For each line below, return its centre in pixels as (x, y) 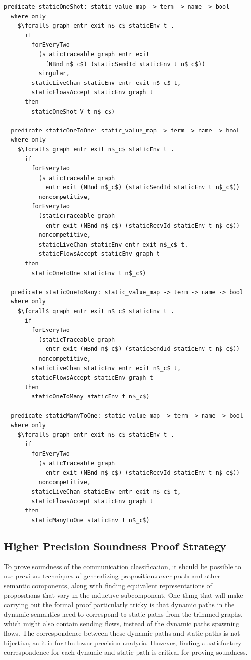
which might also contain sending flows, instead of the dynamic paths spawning (122, 623)
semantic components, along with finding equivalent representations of (108, 586)
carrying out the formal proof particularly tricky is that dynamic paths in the (119, 604)
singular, (54, 74)
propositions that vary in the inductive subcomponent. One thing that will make (124, 595)
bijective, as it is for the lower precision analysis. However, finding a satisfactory (123, 642)
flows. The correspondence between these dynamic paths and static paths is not (122, 633)
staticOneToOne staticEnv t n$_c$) (89, 273)
